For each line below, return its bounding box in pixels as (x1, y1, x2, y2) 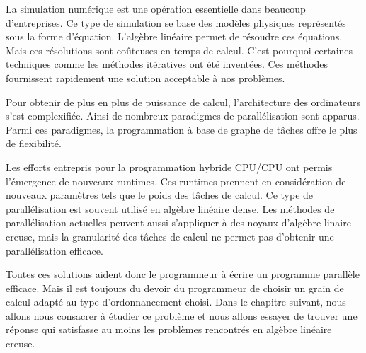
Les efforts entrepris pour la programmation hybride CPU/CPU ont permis (6, 159, 333, 174)
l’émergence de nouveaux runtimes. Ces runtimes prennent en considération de (6, 173, 346, 188)
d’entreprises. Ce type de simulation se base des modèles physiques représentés (6, 15, 346, 30)
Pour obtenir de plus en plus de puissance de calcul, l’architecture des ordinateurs (6, 94, 361, 109)
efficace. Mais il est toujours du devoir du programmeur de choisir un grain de (6, 280, 344, 295)
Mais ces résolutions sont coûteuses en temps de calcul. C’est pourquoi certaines (6, 42, 353, 57)
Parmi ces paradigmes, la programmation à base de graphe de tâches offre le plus (6, 122, 358, 137)
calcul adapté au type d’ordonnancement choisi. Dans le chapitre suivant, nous (6, 294, 346, 309)
